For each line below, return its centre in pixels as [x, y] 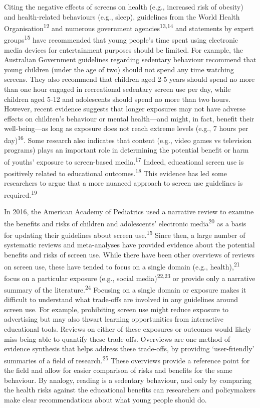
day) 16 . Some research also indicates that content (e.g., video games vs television [128, 139]
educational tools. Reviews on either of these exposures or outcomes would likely [128, 329]
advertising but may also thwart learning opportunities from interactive [114, 319]
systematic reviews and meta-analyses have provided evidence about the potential [129, 245]
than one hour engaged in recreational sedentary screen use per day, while [117, 89]
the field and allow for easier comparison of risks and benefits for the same [118, 370]
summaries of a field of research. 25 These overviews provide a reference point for [127, 359]
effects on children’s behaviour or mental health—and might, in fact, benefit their [129, 118]
